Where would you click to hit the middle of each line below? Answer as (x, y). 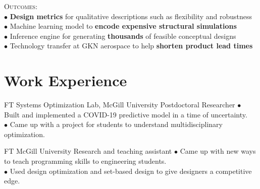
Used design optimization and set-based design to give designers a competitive (131, 171)
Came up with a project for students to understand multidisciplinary (116, 124)
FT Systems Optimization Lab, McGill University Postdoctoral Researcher (120, 105)
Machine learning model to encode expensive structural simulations (123, 26)
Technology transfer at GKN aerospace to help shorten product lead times (131, 46)
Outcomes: (21, 6)
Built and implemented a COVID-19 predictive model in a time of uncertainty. (126, 114)
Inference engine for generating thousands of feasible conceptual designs (123, 36)
